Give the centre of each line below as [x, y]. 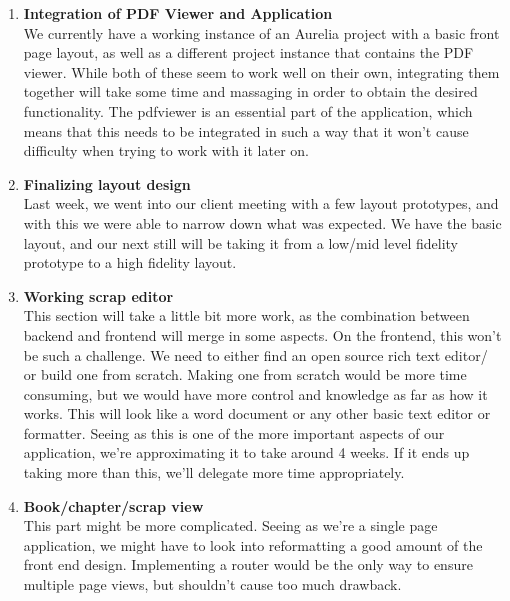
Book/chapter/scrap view [113, 505]
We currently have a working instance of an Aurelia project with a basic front [261, 32]
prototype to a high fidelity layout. [130, 262]
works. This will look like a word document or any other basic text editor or [257, 413]
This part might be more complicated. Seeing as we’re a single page [230, 525]
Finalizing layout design [107, 183]
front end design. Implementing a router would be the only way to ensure [248, 564]
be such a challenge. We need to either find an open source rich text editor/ [255, 354]
